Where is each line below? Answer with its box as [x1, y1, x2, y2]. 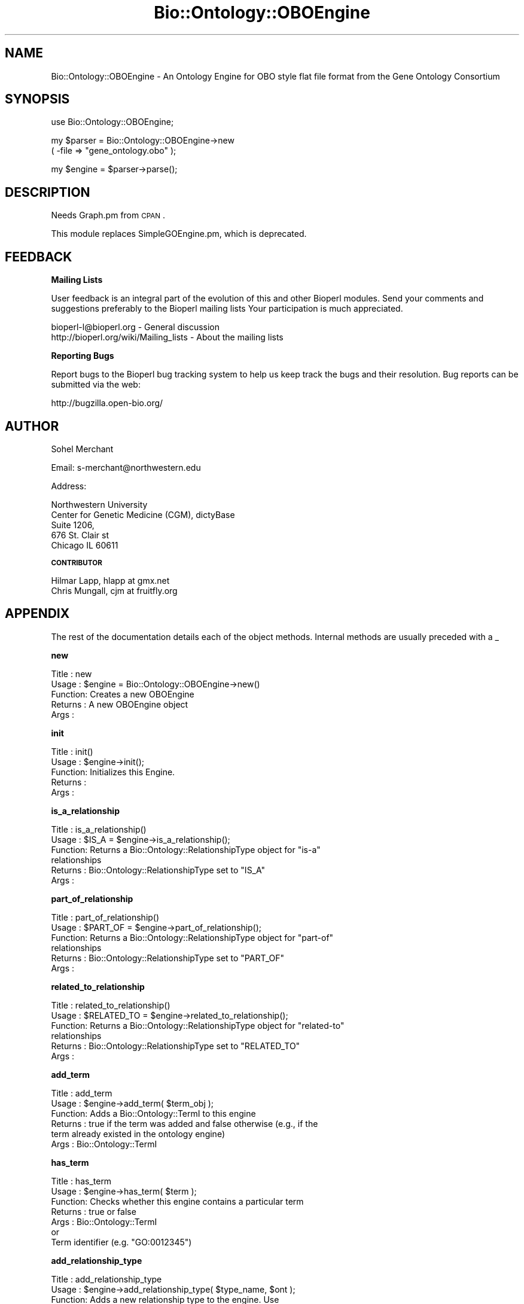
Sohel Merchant [51, 443, 114, 454]
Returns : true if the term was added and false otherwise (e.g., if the [51, 1118, 318, 1129]
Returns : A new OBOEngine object [51, 699, 188, 709]
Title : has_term [51, 1175, 112, 1186]
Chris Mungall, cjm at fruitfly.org [51, 585, 178, 596]
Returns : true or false [51, 1206, 136, 1217]
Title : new [51, 668, 92, 679]
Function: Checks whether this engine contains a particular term [51, 1196, 304, 1206]
